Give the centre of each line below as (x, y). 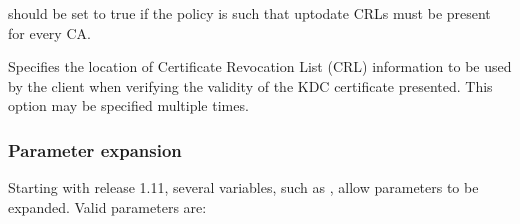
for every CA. (49, 32)
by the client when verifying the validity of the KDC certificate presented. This (250, 85)
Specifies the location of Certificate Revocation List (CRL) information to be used (260, 66)
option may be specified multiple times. (128, 105)
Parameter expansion (95, 149)
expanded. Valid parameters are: (107, 206)
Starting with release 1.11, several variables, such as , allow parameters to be (243, 187)
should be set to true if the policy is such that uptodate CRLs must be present (249, 13)
